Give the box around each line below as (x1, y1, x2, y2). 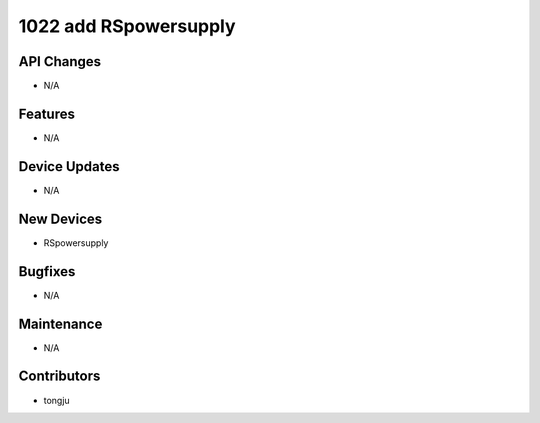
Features (18, 105, 75, 122)
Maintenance (18, 315, 103, 332)
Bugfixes (18, 263, 76, 280)
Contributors (18, 368, 101, 385)
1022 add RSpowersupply (18, 15, 236, 37)
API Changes (18, 53, 102, 70)
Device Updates (18, 158, 120, 175)
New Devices (18, 210, 103, 227)
